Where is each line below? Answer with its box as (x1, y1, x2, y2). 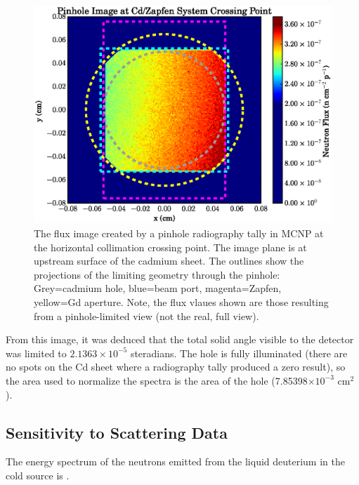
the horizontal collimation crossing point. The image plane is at (34, 239, 307, 254)
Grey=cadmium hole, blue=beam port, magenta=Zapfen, (34, 281, 282, 295)
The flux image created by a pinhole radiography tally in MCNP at (34, 226, 324, 241)
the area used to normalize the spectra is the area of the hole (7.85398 (6, 373, 308, 387)
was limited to (6, 345, 67, 360)
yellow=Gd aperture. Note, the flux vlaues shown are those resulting (34, 294, 329, 309)
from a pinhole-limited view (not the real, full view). (34, 308, 259, 323)
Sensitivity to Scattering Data (6, 421, 228, 443)
